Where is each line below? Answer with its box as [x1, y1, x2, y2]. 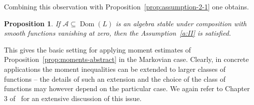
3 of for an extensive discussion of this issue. [4, 93, 142, 103]
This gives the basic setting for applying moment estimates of [4, 44, 191, 54]
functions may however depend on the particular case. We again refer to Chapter [4, 83, 250, 94]
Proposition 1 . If [4, 18, 61, 28]
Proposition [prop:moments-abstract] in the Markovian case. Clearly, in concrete [4, 54, 249, 64]
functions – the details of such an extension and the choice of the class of [4, 73, 226, 84]
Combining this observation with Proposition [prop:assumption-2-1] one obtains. [4, 1, 249, 11]
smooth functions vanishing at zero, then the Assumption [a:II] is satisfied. [4, 28, 231, 38]
